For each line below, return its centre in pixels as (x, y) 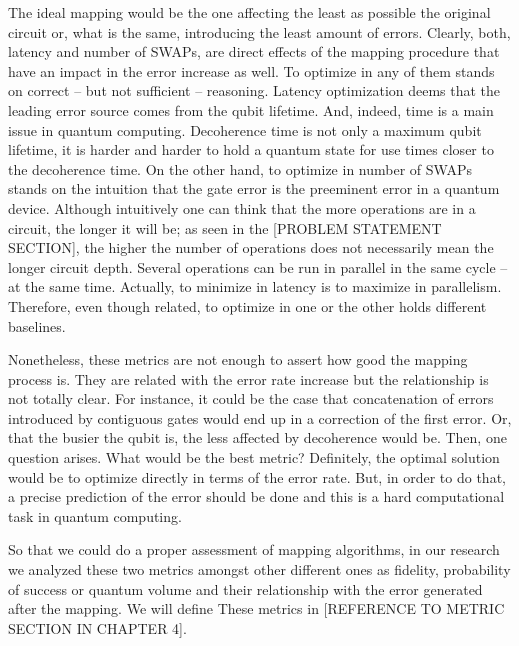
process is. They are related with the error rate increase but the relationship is (248, 378)
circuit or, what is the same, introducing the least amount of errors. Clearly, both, (259, 31)
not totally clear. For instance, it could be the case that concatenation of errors (251, 398)
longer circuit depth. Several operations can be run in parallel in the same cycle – (258, 266)
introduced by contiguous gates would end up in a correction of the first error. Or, (260, 417)
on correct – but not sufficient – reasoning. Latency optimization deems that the (254, 90)
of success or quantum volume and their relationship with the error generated (245, 588)
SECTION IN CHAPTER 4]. (97, 627)
